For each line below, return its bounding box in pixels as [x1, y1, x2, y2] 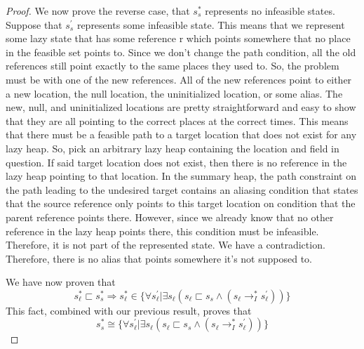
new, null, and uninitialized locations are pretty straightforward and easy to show [6, 100, 356, 114]
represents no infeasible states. [205, 4, 335, 18]
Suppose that [6, 17, 62, 32]
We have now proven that [6, 275, 116, 289]
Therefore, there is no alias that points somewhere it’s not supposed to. [6, 251, 313, 265]
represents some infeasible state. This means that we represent [76, 17, 345, 32]
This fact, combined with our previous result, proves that [6, 303, 252, 317]
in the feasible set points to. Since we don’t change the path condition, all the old [6, 44, 356, 59]
